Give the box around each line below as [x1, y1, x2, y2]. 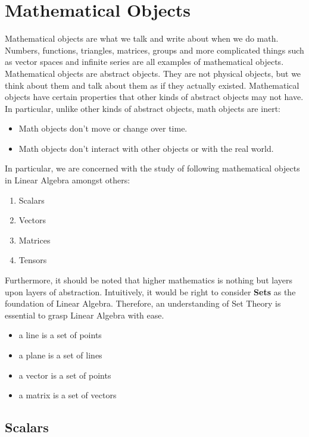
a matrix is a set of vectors [18, 389, 117, 401]
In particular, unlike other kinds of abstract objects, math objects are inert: [5, 102, 280, 114]
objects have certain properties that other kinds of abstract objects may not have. [5, 90, 304, 103]
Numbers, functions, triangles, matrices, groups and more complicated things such [5, 43, 304, 56]
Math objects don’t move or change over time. [18, 122, 188, 135]
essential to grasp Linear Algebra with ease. [5, 308, 164, 321]
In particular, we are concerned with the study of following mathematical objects [5, 162, 300, 174]
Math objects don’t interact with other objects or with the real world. [18, 142, 274, 154]
